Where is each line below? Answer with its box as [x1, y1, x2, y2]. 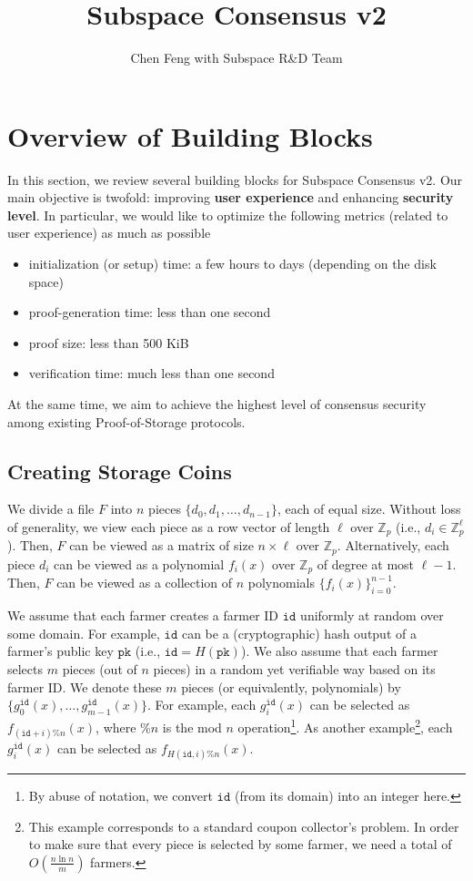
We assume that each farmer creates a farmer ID [7, 606, 279, 625]
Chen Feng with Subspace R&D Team [130, 48, 343, 67]
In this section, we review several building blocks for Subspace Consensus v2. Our [7, 169, 463, 189]
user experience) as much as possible [7, 223, 211, 242]
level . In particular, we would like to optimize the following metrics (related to [7, 205, 448, 224]
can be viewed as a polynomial [54, 554, 225, 573]
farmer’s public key [7, 641, 114, 661]
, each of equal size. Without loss [277, 499, 461, 518]
